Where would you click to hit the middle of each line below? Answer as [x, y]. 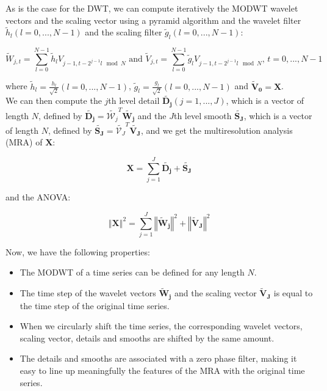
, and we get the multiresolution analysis [217, 130]
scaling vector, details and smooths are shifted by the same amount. [147, 338]
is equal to [293, 293]
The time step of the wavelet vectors [88, 293]
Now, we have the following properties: [78, 251]
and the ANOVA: [38, 197]
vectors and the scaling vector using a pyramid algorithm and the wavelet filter [153, 20]
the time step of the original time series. [95, 305]
